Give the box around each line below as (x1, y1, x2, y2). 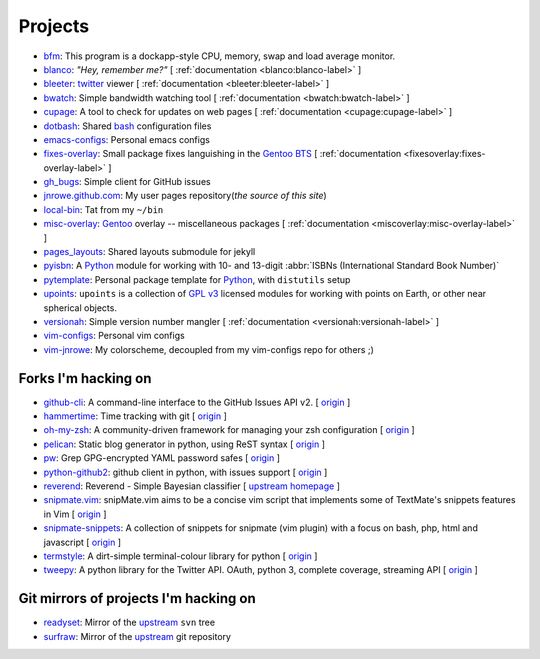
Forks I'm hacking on (18, 370, 152, 387)
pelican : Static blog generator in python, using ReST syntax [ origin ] (43, 438, 325, 450)
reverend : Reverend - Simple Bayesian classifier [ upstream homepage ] (43, 480, 340, 492)
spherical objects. (43, 301, 117, 314)
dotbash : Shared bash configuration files (43, 120, 212, 132)
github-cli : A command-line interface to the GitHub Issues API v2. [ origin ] (43, 396, 351, 408)
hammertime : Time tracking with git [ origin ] (43, 410, 227, 422)
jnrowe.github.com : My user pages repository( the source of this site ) (43, 190, 327, 202)
